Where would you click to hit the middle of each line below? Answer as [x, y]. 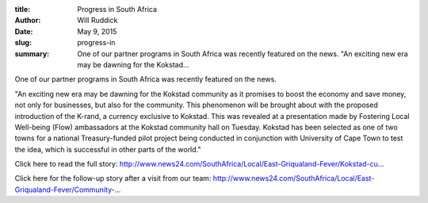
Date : [24, 31]
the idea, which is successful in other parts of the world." [108, 149]
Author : [28, 21]
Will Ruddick [97, 21]
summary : [32, 54]
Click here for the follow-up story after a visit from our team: [113, 178]
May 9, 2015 [97, 31]
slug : [23, 43]
